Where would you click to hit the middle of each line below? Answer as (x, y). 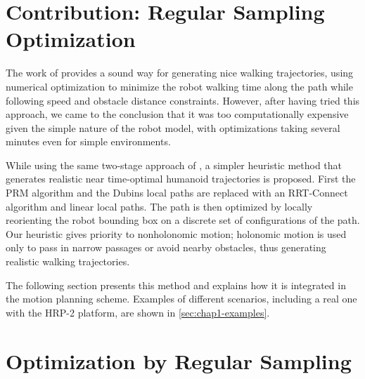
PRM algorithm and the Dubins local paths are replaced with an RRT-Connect (177, 193)
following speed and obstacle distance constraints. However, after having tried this (183, 100)
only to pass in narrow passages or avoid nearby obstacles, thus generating (166, 247)
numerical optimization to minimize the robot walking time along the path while (179, 86)
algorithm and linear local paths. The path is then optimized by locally (159, 206)
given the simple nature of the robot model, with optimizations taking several (173, 127)
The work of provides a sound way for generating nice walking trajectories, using (180, 73)
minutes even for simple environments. (88, 141)
